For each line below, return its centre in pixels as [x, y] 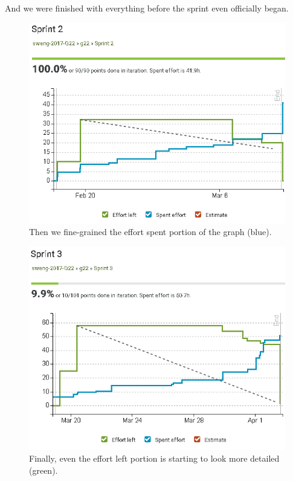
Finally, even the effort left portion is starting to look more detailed [154, 458]
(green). [43, 470]
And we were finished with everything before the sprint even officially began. [147, 8]
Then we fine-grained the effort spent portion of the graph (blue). [150, 232]
